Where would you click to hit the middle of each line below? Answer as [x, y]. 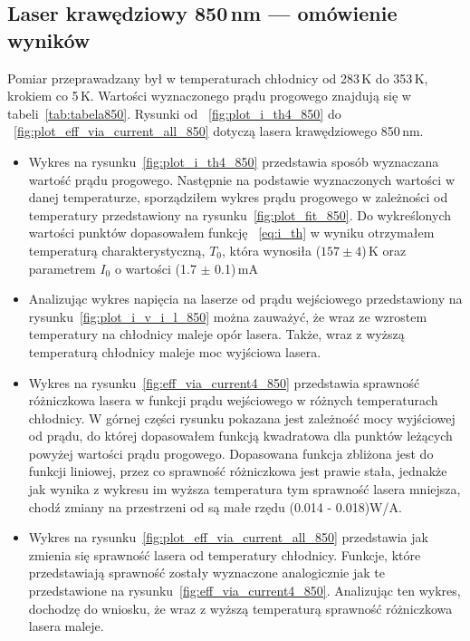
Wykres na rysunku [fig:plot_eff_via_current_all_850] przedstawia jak [228, 537]
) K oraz [384, 250]
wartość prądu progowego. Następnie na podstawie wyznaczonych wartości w [241, 179]
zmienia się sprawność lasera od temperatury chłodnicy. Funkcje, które [225, 554]
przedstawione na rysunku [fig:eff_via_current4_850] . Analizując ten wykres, [245, 591]
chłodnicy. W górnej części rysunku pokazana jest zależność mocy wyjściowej [242, 418]
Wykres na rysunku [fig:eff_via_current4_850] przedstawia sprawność [224, 382]
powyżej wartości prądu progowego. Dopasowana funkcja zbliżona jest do [231, 453]
